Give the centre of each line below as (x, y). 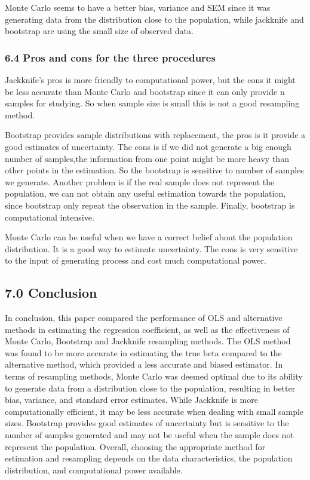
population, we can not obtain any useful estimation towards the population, (145, 193)
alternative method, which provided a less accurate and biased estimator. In (144, 364)
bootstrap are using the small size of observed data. (99, 31)
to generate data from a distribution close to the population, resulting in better (150, 388)
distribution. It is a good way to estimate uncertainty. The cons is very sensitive (151, 248)
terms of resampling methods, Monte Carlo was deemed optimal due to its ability (154, 376)
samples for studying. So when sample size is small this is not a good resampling (152, 103)
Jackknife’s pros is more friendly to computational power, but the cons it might (150, 80)
